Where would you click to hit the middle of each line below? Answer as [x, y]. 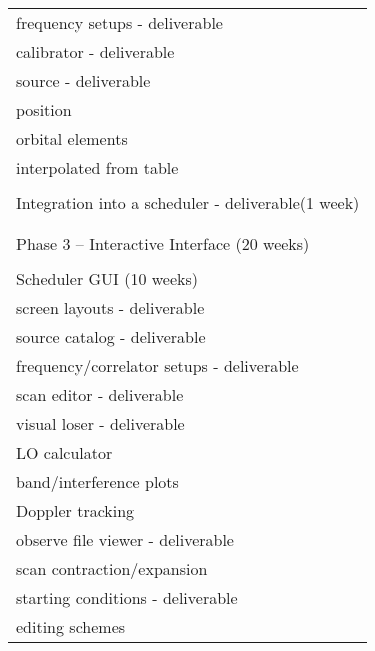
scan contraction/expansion [112, 568]
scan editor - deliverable [100, 394]
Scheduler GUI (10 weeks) [107, 278]
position [44, 109]
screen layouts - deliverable [110, 307]
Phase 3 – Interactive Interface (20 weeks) [163, 243]
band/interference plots [97, 481]
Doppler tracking [75, 510]
